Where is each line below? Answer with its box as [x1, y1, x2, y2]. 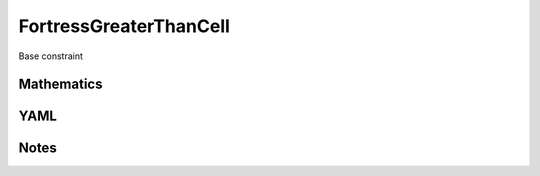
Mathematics [18, 76, 103, 93]
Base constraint [18, 50, 84, 62]
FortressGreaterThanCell [18, 15, 230, 37]
